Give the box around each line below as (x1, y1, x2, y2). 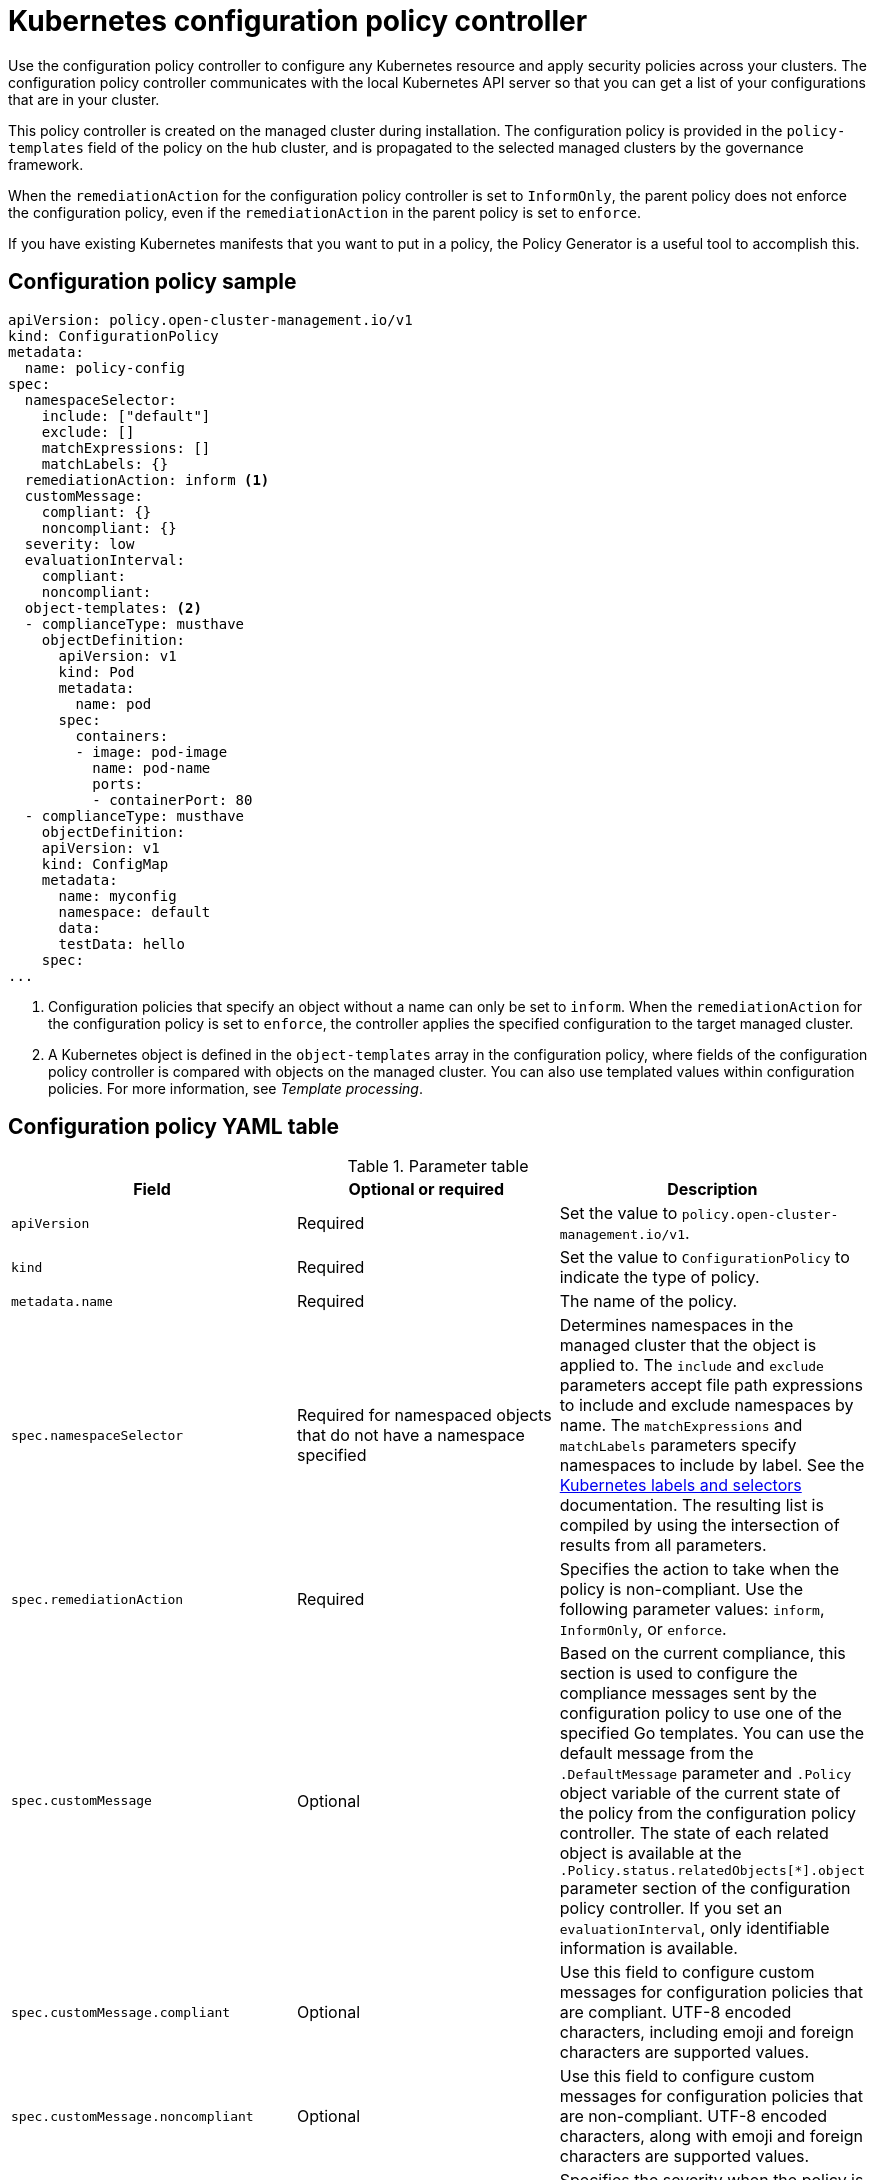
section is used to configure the (559, 1663, 798, 1684)
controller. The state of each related (559, 1823, 829, 1844)
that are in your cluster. (8, 90, 160, 108)
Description (667, 1179, 758, 1200)
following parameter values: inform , (559, 1599, 825, 1620)
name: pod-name (92, 759, 211, 776)
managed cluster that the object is (559, 1335, 817, 1356)
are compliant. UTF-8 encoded (559, 2002, 792, 2023)
